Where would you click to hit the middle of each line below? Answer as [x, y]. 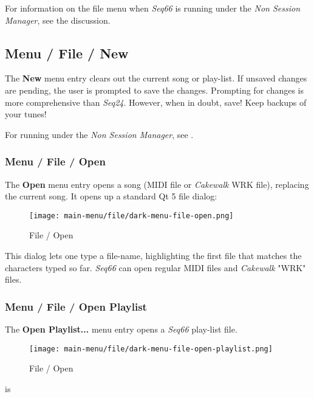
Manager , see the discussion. [58, 20]
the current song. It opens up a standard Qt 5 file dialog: [111, 196]
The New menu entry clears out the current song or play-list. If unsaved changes [156, 78]
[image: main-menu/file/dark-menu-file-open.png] [131, 216]
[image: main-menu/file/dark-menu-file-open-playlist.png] [151, 349]
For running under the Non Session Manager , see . [99, 134]
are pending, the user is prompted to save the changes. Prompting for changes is [154, 90]
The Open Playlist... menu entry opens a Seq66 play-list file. [121, 329]
